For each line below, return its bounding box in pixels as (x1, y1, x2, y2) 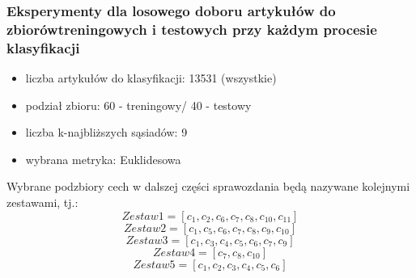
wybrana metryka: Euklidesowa (25, 150, 181, 167)
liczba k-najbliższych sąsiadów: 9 (25, 124, 188, 141)
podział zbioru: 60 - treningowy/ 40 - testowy (25, 96, 252, 113)
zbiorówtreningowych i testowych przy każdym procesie (6, 19, 377, 39)
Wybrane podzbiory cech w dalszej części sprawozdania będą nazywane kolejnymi (6, 178, 410, 195)
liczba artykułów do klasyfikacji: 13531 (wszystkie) (25, 69, 277, 86)
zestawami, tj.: (6, 194, 79, 211)
